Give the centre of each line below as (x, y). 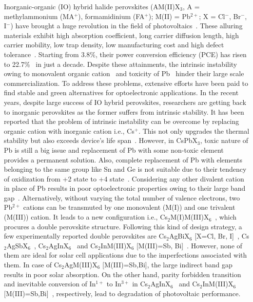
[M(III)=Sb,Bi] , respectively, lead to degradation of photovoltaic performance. (122, 293)
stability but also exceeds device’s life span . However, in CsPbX (101, 140)
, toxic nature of (224, 140)
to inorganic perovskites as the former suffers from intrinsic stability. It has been (124, 111)
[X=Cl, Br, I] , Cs (222, 236)
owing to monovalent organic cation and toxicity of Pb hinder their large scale (124, 73)
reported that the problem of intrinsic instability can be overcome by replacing (122, 121)
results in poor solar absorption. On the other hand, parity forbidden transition (123, 274)
